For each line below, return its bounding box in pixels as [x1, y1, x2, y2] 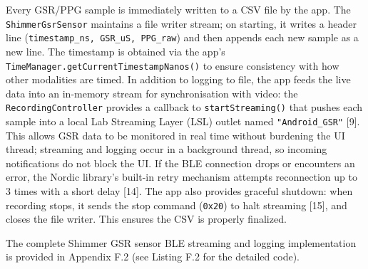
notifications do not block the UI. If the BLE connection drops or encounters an [6, 155, 355, 170]
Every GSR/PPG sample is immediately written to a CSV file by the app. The [6, 2, 351, 16]
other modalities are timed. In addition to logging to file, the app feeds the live [6, 72, 351, 87]
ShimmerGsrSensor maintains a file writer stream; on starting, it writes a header [6, 16, 357, 31]
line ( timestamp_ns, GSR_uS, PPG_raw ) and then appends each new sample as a [6, 30, 359, 45]
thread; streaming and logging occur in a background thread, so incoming [6, 142, 327, 157]
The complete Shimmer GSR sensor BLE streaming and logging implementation [6, 235, 357, 250]
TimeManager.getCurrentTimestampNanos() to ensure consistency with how [6, 58, 339, 73]
